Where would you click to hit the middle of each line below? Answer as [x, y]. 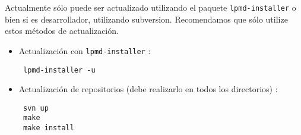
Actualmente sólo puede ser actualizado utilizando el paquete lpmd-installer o [150, 7]
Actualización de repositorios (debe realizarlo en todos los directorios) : [148, 89]
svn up [36, 108]
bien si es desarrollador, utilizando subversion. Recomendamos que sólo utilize [146, 19]
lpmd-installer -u [59, 70]
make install [48, 128]
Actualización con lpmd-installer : [85, 50]
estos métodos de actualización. [62, 31]
